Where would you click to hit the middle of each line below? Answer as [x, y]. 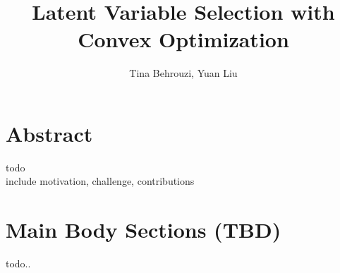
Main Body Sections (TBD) [144, 230]
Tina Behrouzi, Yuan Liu [183, 73]
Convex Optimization [183, 39]
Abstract [49, 133]
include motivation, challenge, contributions [100, 181]
